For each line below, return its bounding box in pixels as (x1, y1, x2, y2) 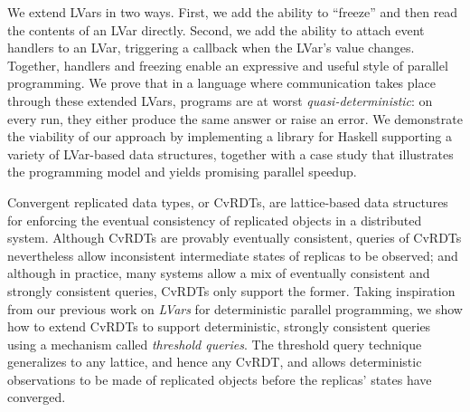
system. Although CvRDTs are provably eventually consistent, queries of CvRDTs (7, 228, 462, 247)
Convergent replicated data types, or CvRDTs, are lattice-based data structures (7, 192, 448, 211)
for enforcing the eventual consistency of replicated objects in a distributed (7, 210, 422, 229)
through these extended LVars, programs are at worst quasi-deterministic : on (7, 91, 433, 110)
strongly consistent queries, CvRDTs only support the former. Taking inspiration (7, 281, 456, 300)
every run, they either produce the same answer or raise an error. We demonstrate (7, 109, 463, 128)
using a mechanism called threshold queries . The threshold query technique (7, 334, 422, 353)
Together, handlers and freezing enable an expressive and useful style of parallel (7, 55, 448, 74)
